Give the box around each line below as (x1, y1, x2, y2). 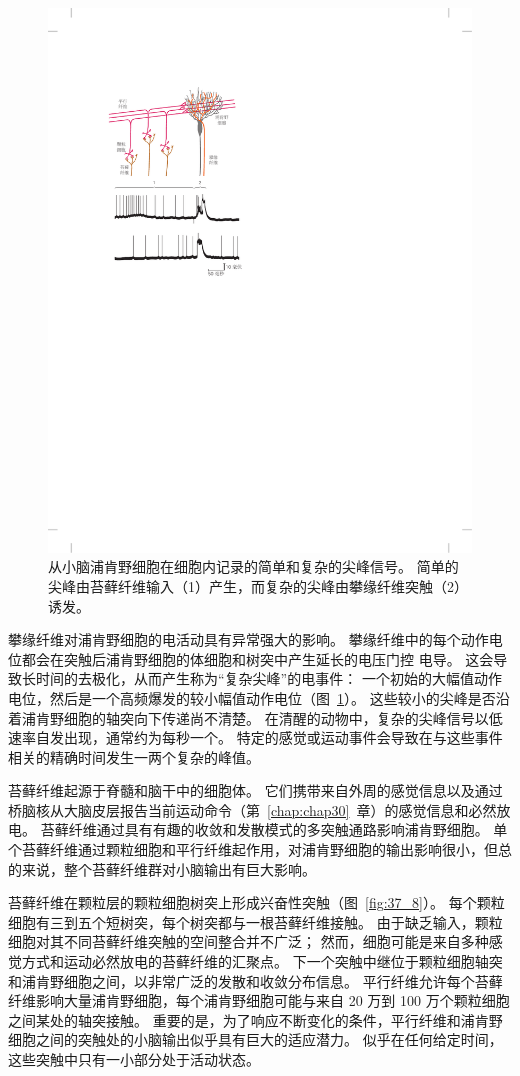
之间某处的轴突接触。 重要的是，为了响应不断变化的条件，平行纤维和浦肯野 (8, 1009, 503, 1030)
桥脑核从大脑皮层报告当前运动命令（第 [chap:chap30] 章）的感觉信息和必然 (8, 799, 497, 820)
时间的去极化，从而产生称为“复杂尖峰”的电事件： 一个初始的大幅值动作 (35, 668, 502, 689)
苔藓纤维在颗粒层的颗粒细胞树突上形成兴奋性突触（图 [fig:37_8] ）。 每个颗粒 (8, 892, 505, 913)
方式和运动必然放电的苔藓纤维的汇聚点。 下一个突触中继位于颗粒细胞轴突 (21, 951, 503, 972)
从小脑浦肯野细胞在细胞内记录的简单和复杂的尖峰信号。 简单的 (48, 556, 459, 577)
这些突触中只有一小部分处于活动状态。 (8, 1049, 260, 1069)
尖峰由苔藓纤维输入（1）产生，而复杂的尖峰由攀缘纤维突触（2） (48, 575, 468, 596)
